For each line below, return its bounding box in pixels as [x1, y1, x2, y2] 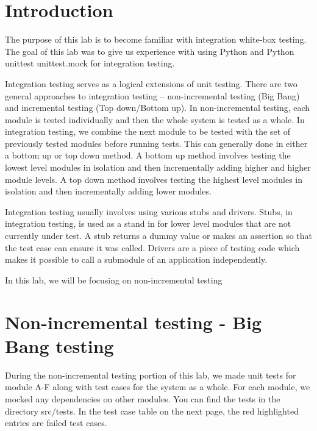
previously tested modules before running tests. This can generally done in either [5, 137, 308, 149]
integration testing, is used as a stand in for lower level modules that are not [5, 217, 291, 230]
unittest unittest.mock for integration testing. [5, 57, 175, 69]
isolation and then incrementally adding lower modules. [5, 185, 212, 198]
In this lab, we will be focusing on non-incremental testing [5, 273, 223, 286]
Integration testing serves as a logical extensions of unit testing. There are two [5, 77, 297, 90]
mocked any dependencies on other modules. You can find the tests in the [5, 392, 280, 405]
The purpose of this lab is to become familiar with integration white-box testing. [5, 33, 307, 46]
